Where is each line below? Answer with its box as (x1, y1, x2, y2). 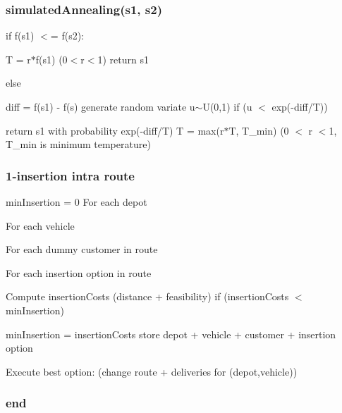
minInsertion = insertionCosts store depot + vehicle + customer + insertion (6, 326, 336, 341)
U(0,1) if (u (202, 99, 252, 113)
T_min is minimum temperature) (6, 137, 151, 152)
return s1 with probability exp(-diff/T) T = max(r (6, 123, 224, 137)
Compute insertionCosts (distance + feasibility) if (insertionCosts (6, 289, 289, 304)
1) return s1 (97, 51, 149, 66)
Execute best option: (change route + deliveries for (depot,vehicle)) (6, 364, 298, 378)
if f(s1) (6, 28, 35, 43)
